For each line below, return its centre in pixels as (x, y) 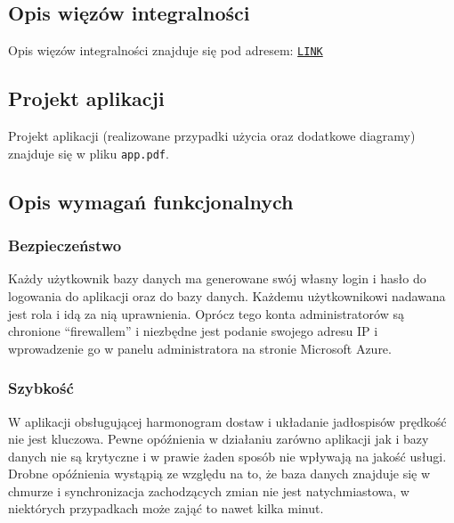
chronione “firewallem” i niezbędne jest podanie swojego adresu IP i (193, 331)
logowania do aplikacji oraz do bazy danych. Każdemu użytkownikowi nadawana (227, 295)
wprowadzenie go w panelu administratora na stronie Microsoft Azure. (200, 348)
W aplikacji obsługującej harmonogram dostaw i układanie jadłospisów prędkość (227, 421)
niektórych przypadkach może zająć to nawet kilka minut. (166, 508)
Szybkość (41, 388)
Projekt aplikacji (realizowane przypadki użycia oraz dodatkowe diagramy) (212, 136)
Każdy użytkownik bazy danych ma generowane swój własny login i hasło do (217, 278)
